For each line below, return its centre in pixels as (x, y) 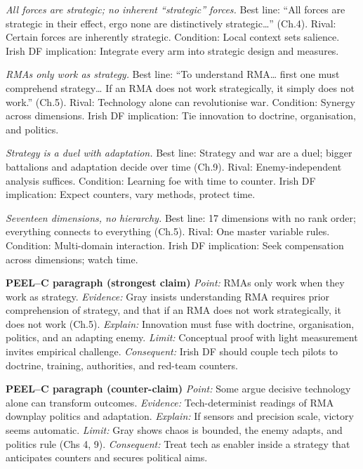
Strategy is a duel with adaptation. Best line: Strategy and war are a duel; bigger (179, 153)
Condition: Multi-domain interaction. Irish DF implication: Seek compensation (175, 245)
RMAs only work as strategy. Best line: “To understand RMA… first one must (173, 74)
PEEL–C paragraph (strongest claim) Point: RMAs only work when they (175, 283)
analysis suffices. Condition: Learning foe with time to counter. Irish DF (161, 180)
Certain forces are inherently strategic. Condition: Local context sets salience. (173, 37)
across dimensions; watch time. (72, 259)
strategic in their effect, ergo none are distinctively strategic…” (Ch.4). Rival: (171, 23)
